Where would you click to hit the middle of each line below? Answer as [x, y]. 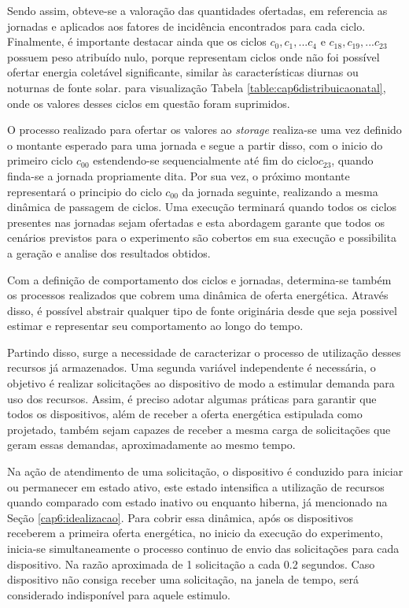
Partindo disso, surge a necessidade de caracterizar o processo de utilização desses [204, 352]
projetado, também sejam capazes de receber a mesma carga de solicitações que [199, 429]
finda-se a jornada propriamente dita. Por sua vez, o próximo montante [179, 175]
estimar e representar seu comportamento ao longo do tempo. [155, 326]
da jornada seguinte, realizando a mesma [280, 191]
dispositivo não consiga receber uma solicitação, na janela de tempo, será [183, 579]
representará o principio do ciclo [85, 191]
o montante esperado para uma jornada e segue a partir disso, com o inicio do [195, 145]
